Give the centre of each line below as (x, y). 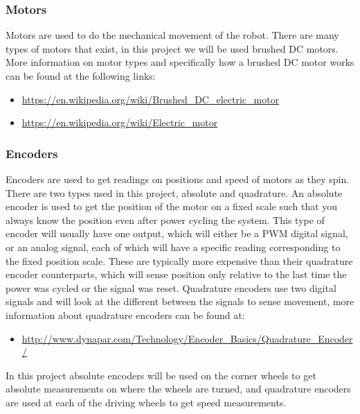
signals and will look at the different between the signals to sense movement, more (180, 301)
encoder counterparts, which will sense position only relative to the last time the (176, 274)
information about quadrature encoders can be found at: (125, 314)
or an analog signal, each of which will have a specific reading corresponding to (173, 247)
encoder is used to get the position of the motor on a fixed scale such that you (172, 206)
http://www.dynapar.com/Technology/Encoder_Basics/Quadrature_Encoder (187, 338)
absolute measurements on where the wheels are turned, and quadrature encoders (178, 389)
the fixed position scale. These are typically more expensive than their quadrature (179, 260)
